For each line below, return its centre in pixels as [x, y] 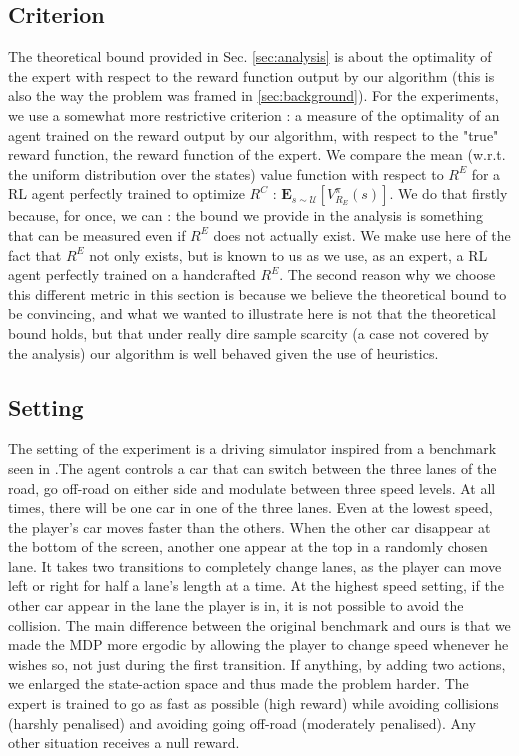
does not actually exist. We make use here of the [362, 234]
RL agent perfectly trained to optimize [126, 193]
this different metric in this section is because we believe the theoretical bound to [257, 293]
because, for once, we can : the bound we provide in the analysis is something [245, 215]
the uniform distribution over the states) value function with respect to [226, 173]
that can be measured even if [97, 234]
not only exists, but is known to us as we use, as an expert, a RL [288, 254]
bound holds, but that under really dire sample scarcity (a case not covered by [248, 332]
